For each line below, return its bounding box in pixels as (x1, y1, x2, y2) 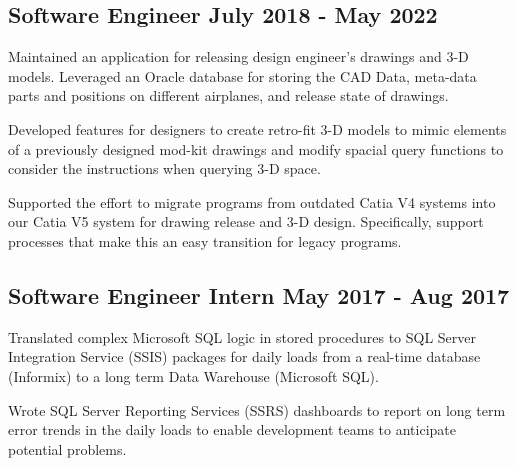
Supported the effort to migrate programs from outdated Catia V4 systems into (8, 191, 496, 212)
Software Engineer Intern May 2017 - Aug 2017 (8, 279, 510, 310)
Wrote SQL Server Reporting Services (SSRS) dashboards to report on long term (8, 399, 506, 420)
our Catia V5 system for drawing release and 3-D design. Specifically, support (8, 211, 484, 232)
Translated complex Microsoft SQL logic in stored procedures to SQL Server (8, 326, 477, 347)
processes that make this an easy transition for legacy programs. (8, 230, 402, 251)
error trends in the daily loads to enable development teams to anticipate (8, 419, 456, 440)
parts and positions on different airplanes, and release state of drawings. (8, 85, 449, 106)
